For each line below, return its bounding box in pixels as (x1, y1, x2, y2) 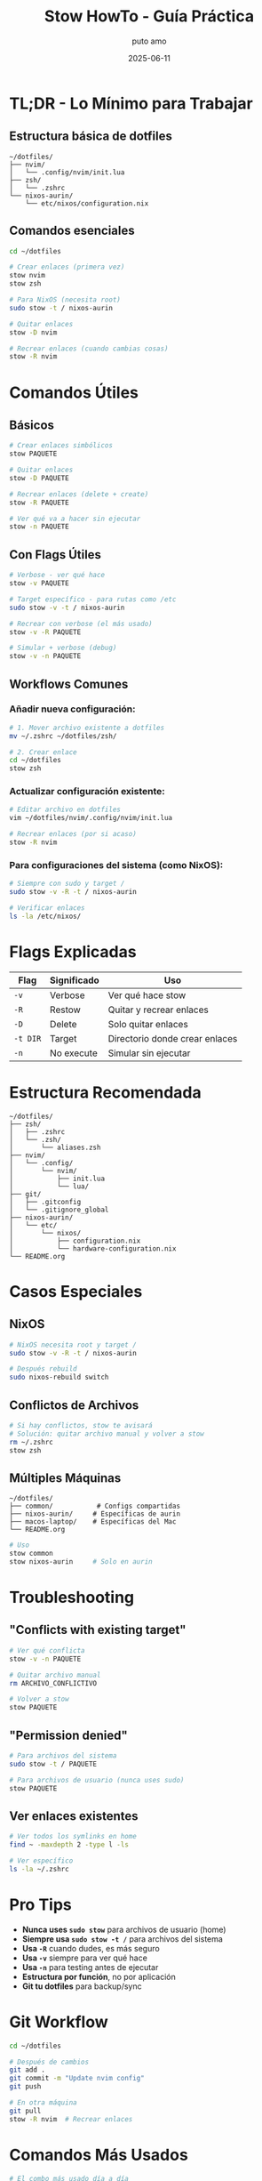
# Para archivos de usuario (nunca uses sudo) (9, 1775, 185, 1784)
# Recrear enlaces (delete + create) (9, 489, 149, 499)
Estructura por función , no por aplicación (21, 1971, 176, 1982)
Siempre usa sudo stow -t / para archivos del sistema (21, 1933, 224, 1944)
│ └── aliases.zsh (9, 1143, 101, 1152)
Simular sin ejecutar (107, 1047, 191, 1059)
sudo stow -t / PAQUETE (9, 1759, 98, 1768)
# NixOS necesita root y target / (9, 1340, 138, 1349)
